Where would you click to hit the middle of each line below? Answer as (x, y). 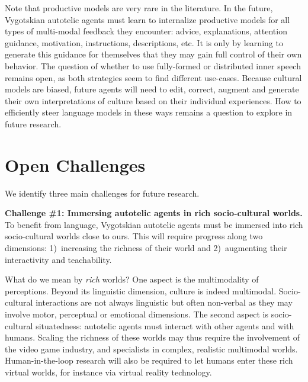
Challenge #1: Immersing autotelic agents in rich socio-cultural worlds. (154, 213)
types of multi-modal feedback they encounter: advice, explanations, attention (146, 31)
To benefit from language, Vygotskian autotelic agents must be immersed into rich (154, 224)
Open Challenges (75, 164)
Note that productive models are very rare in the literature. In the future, (139, 8)
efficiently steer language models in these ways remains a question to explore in (149, 112)
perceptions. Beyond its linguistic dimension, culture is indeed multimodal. (141, 290)
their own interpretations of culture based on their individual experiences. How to (153, 100)
